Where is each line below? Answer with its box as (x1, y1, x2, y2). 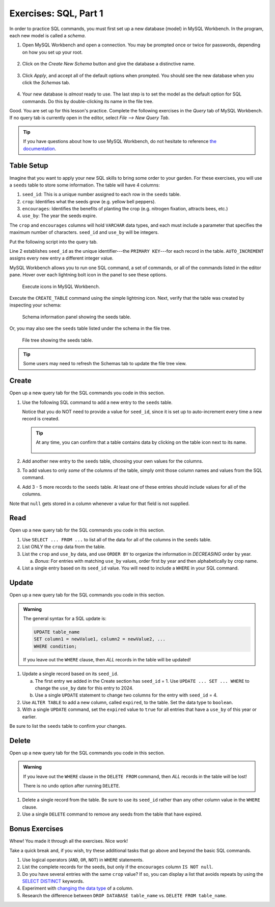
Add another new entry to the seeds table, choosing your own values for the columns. (22, 458, 203, 464)
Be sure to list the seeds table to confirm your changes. (9, 723, 127, 729)
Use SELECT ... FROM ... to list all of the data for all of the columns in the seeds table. (22, 536, 212, 542)
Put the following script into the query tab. (9, 238, 98, 245)
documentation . (23, 146, 57, 152)
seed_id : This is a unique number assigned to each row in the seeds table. (22, 192, 181, 198)
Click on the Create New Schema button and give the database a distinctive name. (22, 61, 196, 67)
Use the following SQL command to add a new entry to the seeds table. (22, 399, 173, 405)
